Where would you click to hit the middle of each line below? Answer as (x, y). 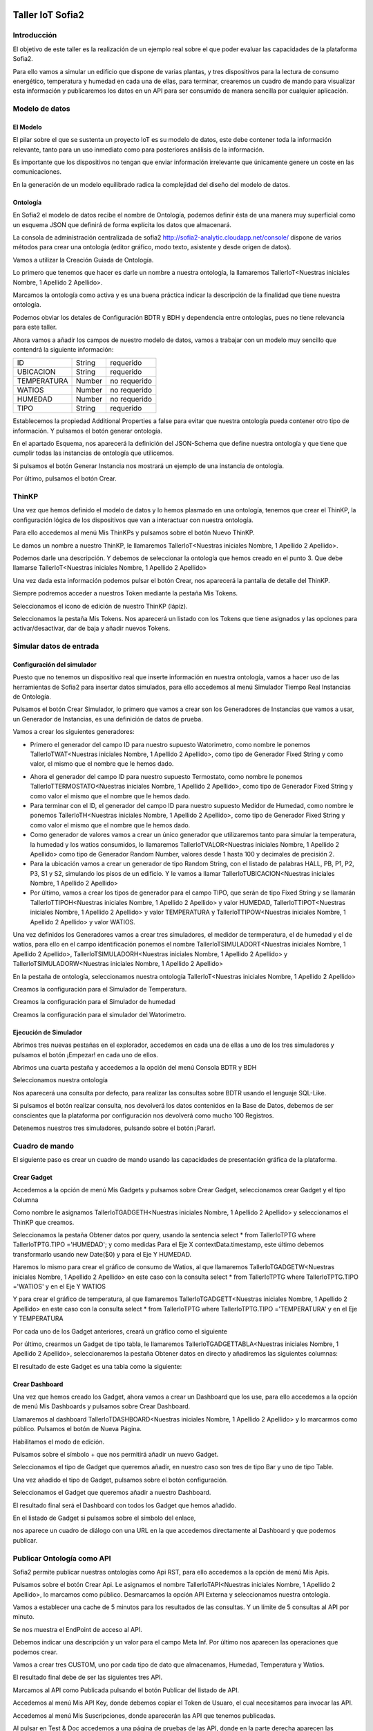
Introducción (35, 35)
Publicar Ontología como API (62, 1558)
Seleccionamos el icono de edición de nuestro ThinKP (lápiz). (100, 606)
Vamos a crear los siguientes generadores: (74, 732)
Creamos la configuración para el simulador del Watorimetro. (99, 1014)
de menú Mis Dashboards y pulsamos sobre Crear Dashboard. (102, 1406)
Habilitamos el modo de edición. (59, 1442)
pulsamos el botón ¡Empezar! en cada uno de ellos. (86, 1055)
